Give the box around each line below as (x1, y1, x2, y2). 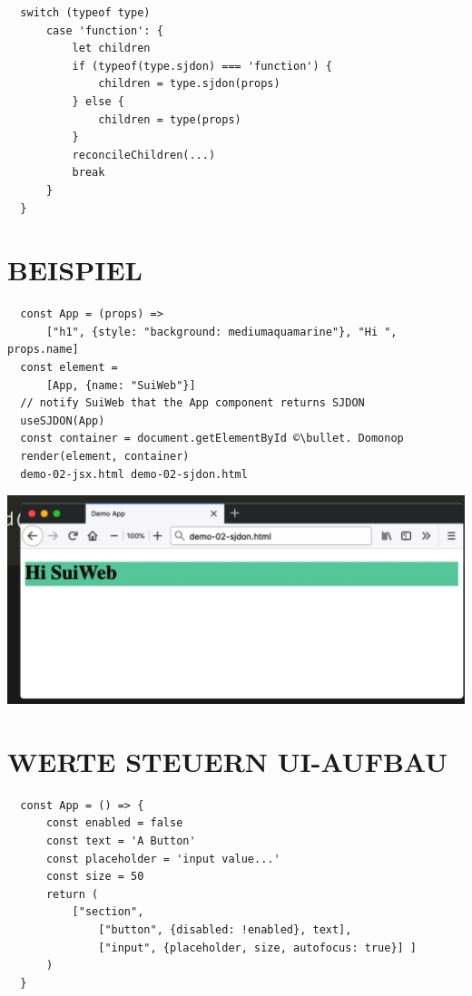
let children (72, 42, 151, 55)
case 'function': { (45, 24, 163, 37)
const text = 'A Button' (45, 834, 196, 847)
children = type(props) (98, 112, 241, 126)
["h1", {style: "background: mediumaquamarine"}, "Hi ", (45, 325, 398, 338)
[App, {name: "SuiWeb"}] (45, 378, 196, 392)
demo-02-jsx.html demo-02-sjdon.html (20, 467, 248, 481)
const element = (20, 361, 118, 375)
